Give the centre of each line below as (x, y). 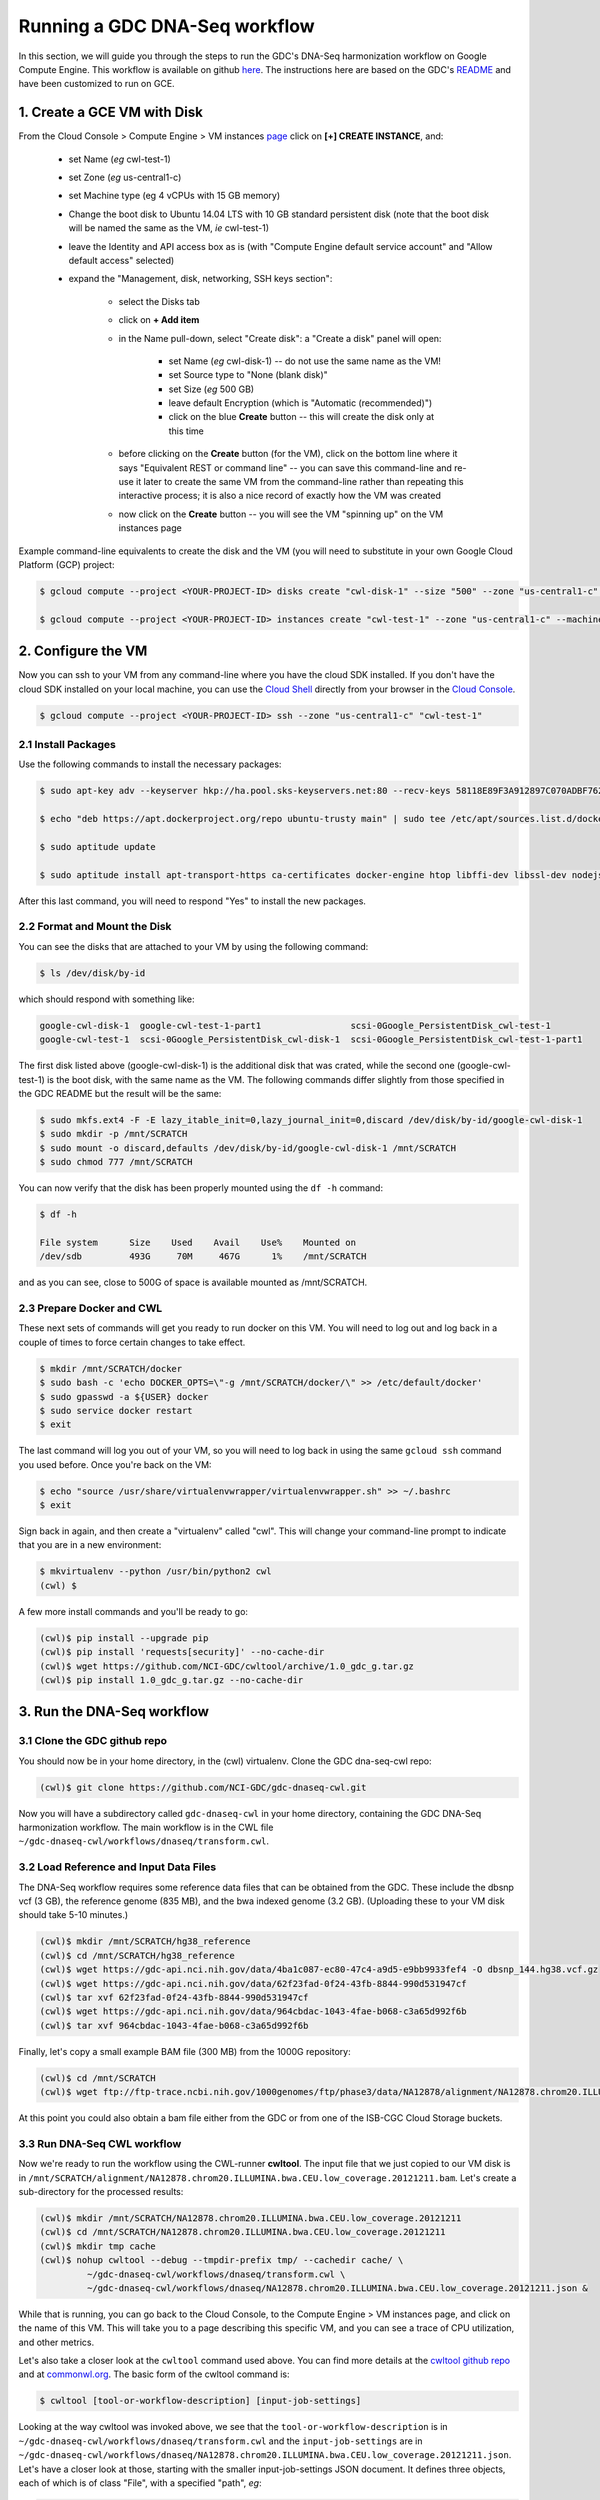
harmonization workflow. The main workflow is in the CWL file (146, 1827)
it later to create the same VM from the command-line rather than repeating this (299, 482)
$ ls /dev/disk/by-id (92, 973)
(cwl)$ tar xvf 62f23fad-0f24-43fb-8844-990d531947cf (174, 1997)
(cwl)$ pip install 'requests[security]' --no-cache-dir (182, 1652)
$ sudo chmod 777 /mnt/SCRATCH (116, 1162)
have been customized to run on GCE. (96, 84)
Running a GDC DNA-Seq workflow (166, 26)
